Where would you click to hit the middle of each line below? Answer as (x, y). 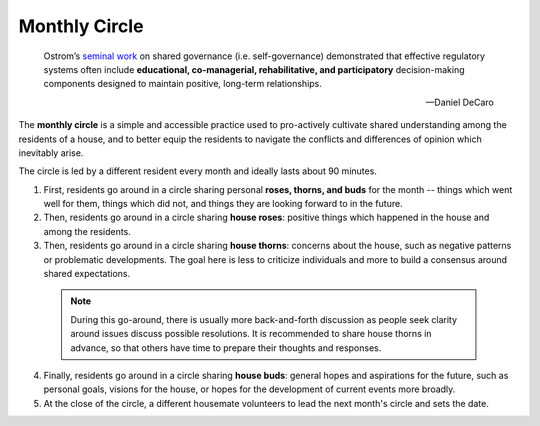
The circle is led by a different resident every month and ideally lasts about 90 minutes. (197, 171)
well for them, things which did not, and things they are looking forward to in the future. (223, 204)
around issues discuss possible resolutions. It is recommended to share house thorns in (251, 334)
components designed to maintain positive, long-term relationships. (182, 84)
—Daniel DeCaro (459, 102)
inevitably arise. (51, 152)
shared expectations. (87, 274)
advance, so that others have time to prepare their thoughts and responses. (226, 347)
